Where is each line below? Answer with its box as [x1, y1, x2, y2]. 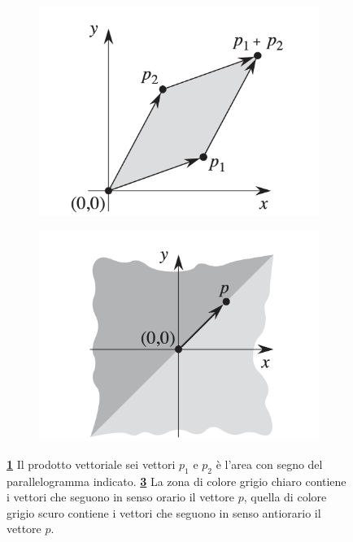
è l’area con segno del [216, 455, 323, 472]
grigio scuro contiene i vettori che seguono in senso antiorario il [7, 504, 321, 521]
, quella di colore [243, 488, 327, 505]
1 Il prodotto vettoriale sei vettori [7, 455, 176, 472]
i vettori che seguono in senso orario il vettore [7, 488, 234, 505]
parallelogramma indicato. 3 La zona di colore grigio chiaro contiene [7, 472, 346, 489]
